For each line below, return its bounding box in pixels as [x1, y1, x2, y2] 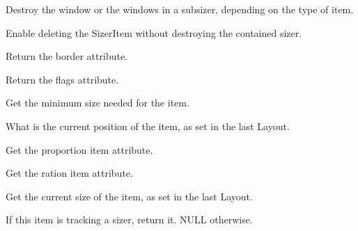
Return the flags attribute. [6, 72, 119, 86]
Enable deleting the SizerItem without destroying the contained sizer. [6, 25, 302, 40]
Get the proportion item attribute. [6, 142, 153, 157]
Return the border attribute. [6, 49, 127, 63]
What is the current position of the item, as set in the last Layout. [6, 118, 290, 133]
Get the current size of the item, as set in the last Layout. [6, 189, 253, 203]
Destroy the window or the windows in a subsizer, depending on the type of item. [6, 2, 354, 16]
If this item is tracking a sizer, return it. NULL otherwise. [6, 212, 253, 227]
